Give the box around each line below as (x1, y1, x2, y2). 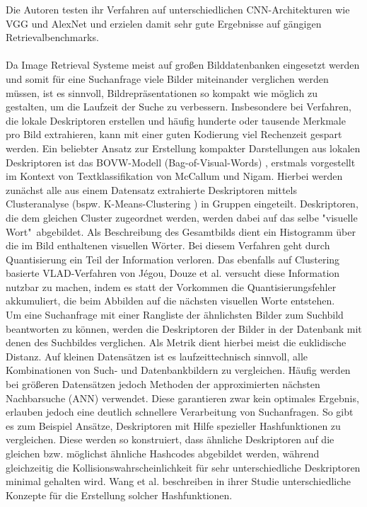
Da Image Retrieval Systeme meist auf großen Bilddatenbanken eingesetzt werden (6, 57, 360, 72)
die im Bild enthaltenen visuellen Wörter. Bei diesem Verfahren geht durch (6, 238, 330, 253)
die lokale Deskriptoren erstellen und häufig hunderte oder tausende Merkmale (6, 113, 346, 127)
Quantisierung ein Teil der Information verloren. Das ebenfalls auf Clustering (6, 251, 340, 266)
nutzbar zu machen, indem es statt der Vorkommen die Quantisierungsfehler (6, 279, 337, 294)
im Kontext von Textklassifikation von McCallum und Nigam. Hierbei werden (6, 169, 343, 183)
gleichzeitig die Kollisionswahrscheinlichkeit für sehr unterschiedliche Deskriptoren (6, 460, 361, 474)
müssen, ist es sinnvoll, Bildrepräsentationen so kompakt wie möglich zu (6, 85, 318, 100)
